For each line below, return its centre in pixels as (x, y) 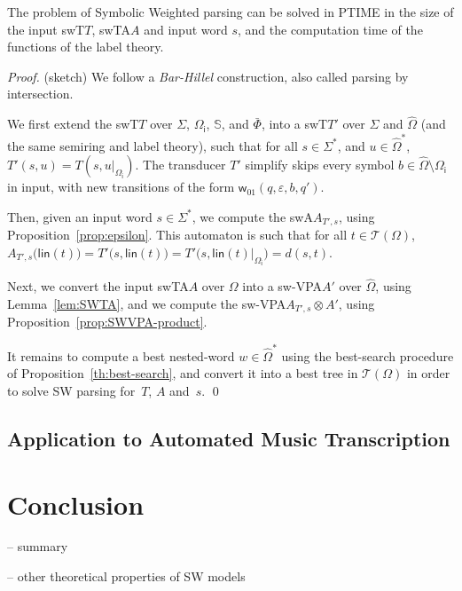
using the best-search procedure (368, 355)
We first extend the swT (73, 124)
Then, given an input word (80, 216)
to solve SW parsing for (71, 390)
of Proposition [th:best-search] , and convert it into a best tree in (183, 373)
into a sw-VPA (282, 286)
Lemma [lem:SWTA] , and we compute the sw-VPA (147, 303)
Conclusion (76, 504)
